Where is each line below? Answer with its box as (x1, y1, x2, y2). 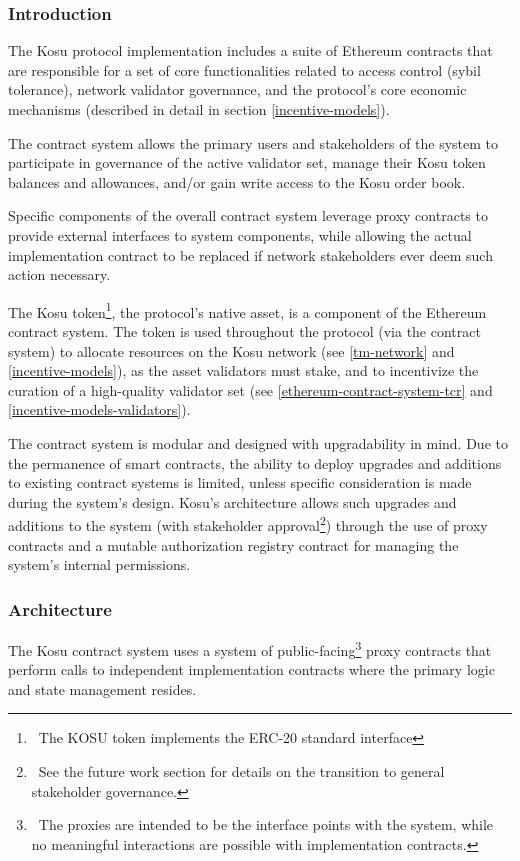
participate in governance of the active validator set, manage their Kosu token (8, 152, 486, 173)
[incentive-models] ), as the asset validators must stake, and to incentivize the (8, 360, 479, 381)
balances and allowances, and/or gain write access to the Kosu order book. (8, 171, 466, 192)
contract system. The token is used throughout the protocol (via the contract (8, 321, 481, 341)
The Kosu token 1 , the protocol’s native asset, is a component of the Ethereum (8, 298, 487, 322)
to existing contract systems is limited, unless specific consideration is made (8, 472, 472, 493)
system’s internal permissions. (8, 554, 191, 575)
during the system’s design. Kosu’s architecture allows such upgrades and (8, 491, 457, 512)
